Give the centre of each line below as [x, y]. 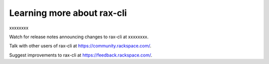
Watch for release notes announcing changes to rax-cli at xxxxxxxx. [79, 37]
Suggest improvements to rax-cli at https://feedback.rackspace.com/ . [81, 55]
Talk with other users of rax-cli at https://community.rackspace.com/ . [80, 46]
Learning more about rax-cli [68, 13]
